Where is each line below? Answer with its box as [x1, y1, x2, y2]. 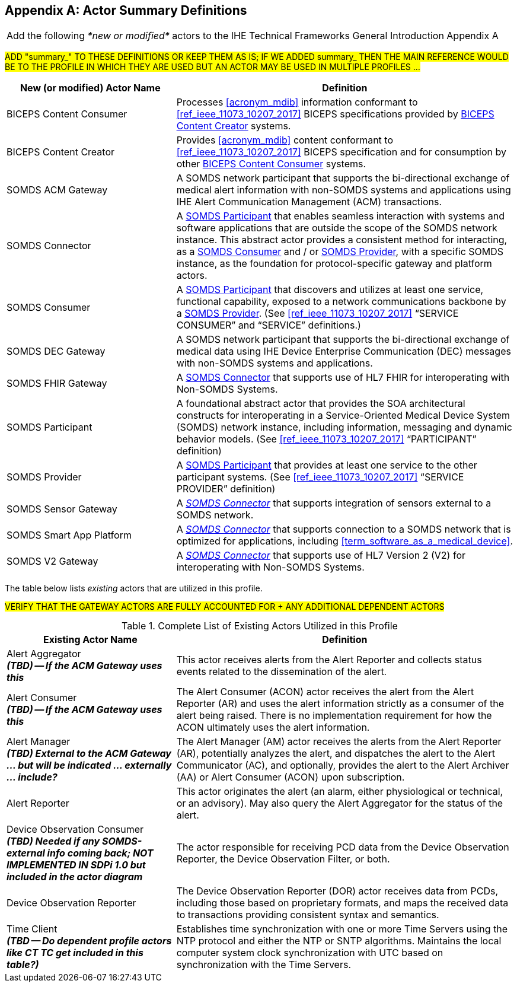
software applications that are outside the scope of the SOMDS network [176, 222, 497, 234]
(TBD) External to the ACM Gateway [7, 747, 171, 760]
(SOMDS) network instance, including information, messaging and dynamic [176, 421, 512, 434]
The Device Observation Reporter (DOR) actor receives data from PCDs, [176, 885, 499, 897]
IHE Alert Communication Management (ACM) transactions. [176, 196, 442, 208]
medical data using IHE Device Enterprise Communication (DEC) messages [176, 345, 511, 358]
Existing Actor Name [43, 633, 138, 646]
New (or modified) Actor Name [20, 82, 161, 94]
